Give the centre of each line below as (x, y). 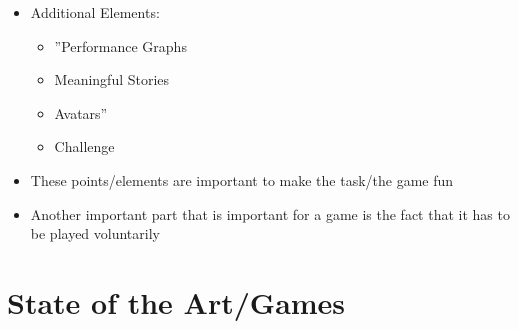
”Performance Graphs (120, 45)
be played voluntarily (95, 233)
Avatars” (81, 112)
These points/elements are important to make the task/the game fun (242, 179)
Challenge (84, 146)
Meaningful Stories (112, 79)
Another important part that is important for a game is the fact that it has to (270, 213)
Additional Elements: (95, 12)
